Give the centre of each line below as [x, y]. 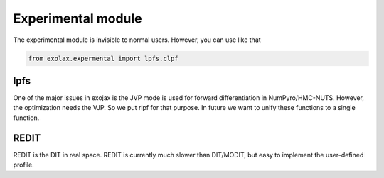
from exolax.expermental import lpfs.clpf [103, 58]
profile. [24, 165]
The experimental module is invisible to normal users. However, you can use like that [137, 40]
